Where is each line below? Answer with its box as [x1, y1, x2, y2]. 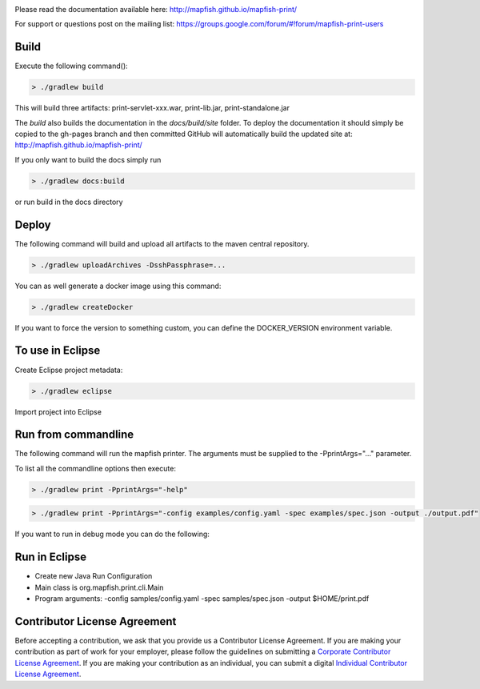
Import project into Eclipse [14, 407, 102, 416]
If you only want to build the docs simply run [14, 154, 162, 164]
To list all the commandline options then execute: [14, 463, 176, 473]
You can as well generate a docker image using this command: [14, 281, 222, 290]
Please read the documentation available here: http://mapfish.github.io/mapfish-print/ [14, 5, 298, 14]
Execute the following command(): [14, 61, 128, 71]
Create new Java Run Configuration [34, 571, 153, 581]
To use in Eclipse [14, 344, 101, 358]
